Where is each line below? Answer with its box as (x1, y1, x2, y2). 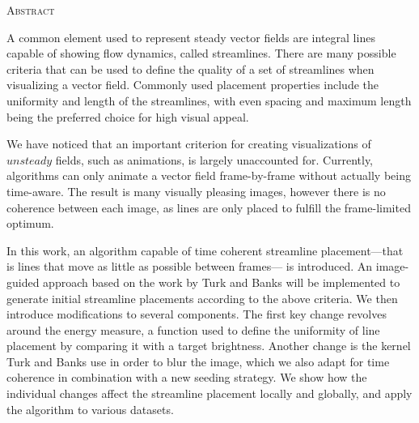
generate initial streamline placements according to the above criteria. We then (6, 289, 398, 306)
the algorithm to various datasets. (6, 400, 174, 417)
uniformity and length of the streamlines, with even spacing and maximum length (6, 92, 412, 109)
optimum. (6, 215, 54, 232)
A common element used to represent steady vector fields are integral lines (6, 28, 375, 45)
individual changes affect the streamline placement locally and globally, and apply (6, 385, 413, 402)
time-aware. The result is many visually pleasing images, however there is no (6, 182, 386, 199)
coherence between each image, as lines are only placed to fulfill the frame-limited (6, 199, 411, 216)
